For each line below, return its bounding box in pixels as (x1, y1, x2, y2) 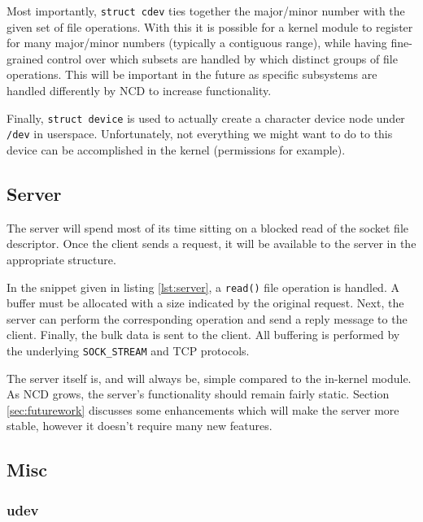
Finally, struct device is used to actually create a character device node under (7, 109, 405, 126)
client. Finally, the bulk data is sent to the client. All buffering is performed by (7, 326, 400, 343)
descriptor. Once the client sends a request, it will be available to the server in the (7, 235, 416, 252)
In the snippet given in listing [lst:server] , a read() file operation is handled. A (7, 278, 399, 295)
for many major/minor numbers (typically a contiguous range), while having (7, 34, 387, 51)
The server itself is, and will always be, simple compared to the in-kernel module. (7, 369, 412, 386)
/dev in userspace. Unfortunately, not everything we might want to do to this (7, 125, 393, 142)
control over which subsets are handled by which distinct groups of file (46, 50, 398, 67)
